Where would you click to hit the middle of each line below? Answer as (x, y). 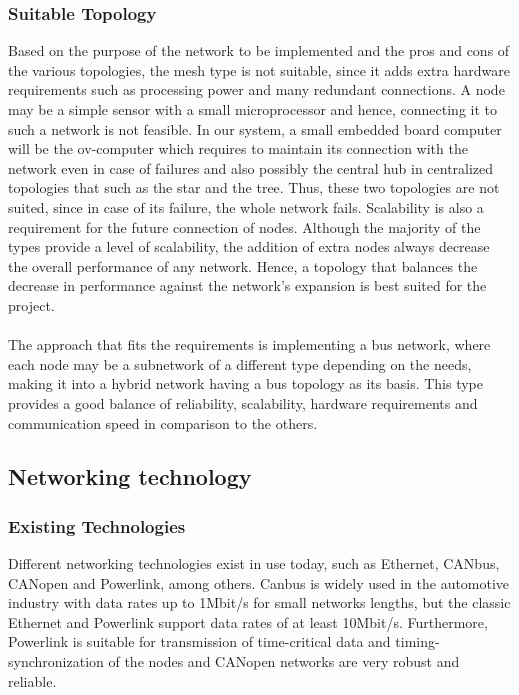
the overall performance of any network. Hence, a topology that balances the (243, 265)
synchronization (56, 661)
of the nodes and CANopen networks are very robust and (284, 661)
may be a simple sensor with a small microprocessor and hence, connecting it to (253, 109)
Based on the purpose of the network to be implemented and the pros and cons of (259, 50)
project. (31, 304)
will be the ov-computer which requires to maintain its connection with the (238, 148)
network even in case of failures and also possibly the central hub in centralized (251, 167)
